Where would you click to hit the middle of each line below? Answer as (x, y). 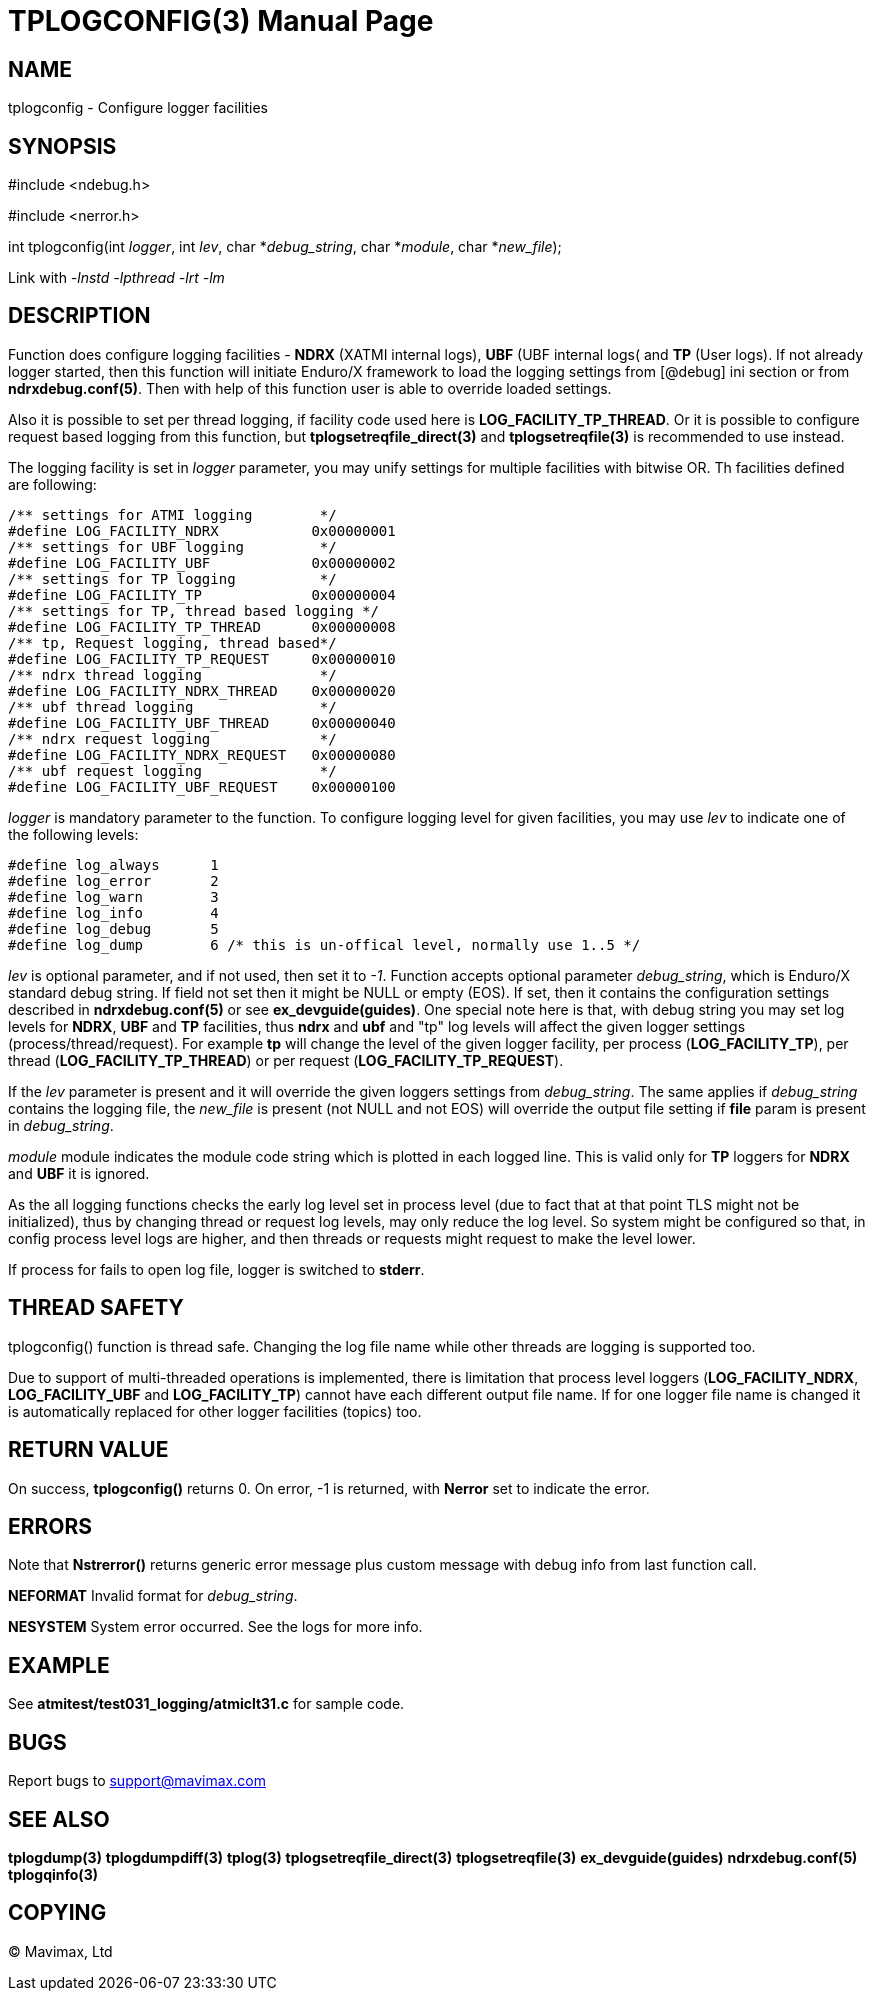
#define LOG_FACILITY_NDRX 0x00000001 (202, 530)
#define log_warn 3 (113, 896)
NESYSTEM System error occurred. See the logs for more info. (215, 1627)
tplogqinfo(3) (53, 1874)
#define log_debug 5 (113, 928)
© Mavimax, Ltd (60, 1951)
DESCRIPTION (79, 316)
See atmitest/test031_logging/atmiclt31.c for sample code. (206, 1704)
